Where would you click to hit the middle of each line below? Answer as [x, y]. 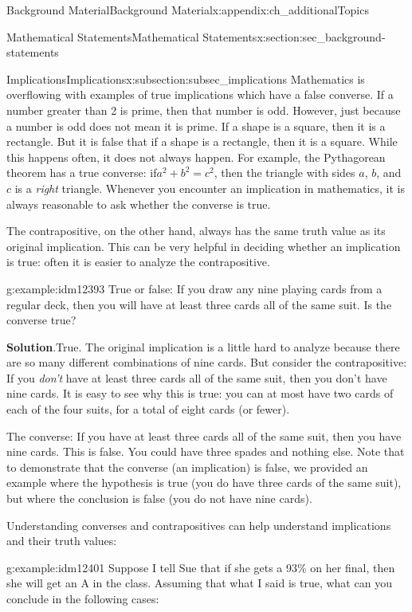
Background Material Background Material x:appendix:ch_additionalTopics [188, 10]
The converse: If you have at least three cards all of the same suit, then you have [204, 435]
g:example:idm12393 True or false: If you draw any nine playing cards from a [194, 288]
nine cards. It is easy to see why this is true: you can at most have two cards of [200, 393]
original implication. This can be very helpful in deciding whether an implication [204, 246]
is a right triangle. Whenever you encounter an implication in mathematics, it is [210, 188]
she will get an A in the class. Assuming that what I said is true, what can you [199, 583]
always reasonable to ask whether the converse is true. [139, 204]
